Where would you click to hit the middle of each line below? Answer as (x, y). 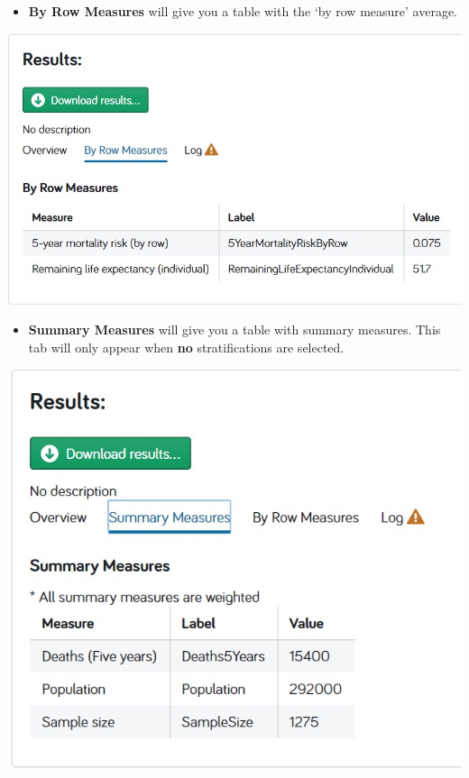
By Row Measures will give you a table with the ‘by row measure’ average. (243, 11)
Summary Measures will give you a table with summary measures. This (234, 330)
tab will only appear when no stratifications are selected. (186, 347)
